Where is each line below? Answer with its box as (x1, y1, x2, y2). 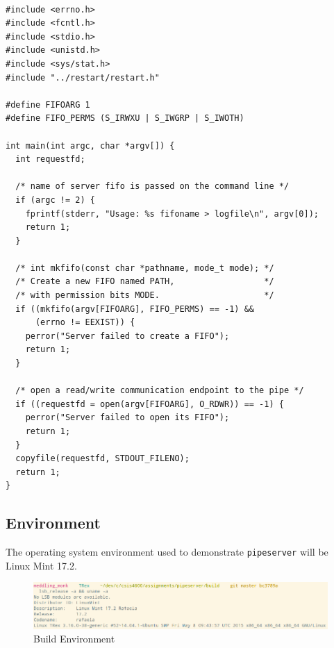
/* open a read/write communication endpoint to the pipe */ (15, 385, 304, 396)
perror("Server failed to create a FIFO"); (25, 331, 230, 341)
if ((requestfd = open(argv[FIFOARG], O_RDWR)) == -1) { (15, 399, 284, 409)
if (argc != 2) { (15, 194, 95, 205)
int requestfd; (15, 154, 85, 165)
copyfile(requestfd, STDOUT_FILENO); (15, 454, 190, 464)
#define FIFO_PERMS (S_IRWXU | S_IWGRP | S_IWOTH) (6, 113, 244, 124)
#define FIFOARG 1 (6, 99, 90, 110)
